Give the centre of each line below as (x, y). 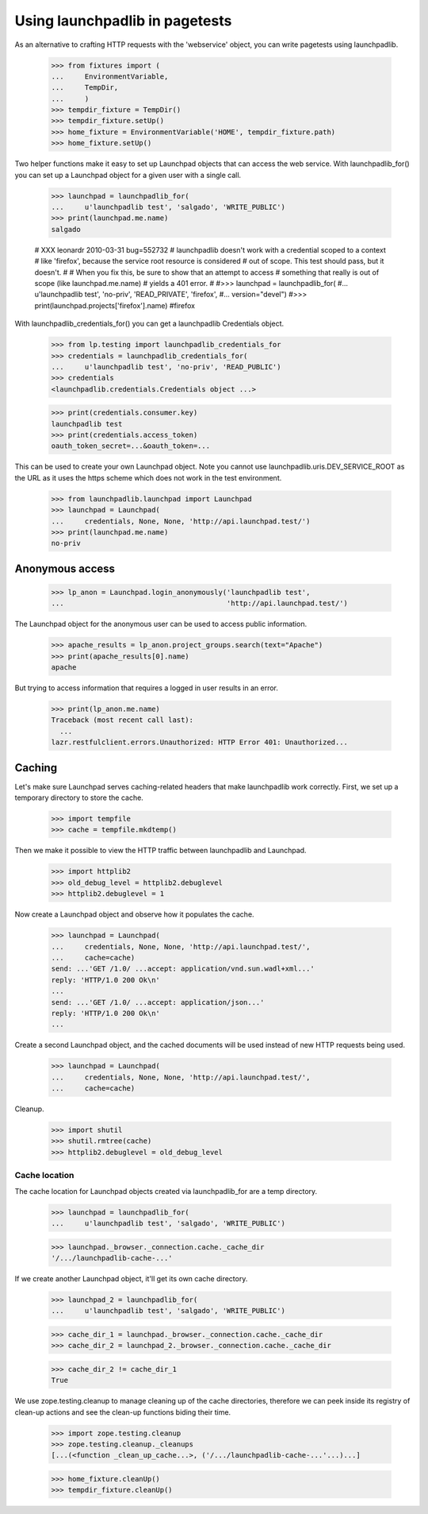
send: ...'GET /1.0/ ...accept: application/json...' (158, 1002)
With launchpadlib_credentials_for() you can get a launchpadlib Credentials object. (149, 324)
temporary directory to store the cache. (79, 798)
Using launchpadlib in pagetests (123, 21)
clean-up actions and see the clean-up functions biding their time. (123, 1412)
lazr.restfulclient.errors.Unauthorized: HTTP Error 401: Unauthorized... (200, 742)
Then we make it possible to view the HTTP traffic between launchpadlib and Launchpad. (160, 851)
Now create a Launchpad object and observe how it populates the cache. (134, 914)
